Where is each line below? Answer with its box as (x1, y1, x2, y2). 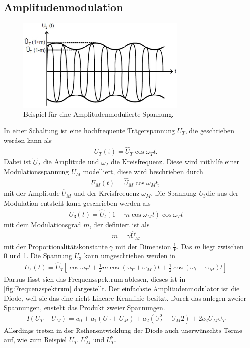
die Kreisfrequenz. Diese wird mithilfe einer (111, 157, 239, 167)
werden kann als (4, 135, 52, 145)
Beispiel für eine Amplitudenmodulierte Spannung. (23, 109, 174, 119)
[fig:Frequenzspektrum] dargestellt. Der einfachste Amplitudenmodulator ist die (4, 283, 240, 293)
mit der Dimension (115, 241, 171, 251)
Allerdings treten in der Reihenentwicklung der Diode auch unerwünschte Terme (4, 325, 242, 335)
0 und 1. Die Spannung (4, 251, 73, 261)
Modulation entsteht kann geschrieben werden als (4, 197, 151, 207)
